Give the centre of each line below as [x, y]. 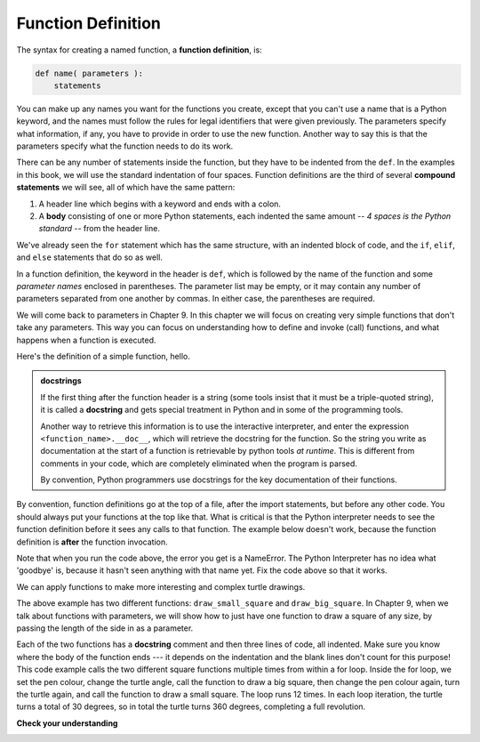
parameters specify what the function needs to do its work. [125, 146]
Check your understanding [67, 723]
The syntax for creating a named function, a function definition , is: [139, 50]
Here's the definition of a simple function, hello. [103, 356]
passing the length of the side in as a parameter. [105, 628]
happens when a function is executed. [86, 340]
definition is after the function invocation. [92, 542]
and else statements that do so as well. [90, 257]
